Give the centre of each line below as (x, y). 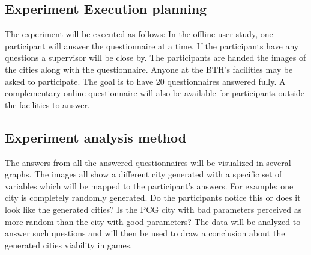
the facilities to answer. (47, 104)
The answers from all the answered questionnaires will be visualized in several (148, 162)
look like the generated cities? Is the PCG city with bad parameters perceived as (153, 209)
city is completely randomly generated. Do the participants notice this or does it (153, 198)
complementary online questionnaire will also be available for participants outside (155, 93)
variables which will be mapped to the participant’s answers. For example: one (149, 186)
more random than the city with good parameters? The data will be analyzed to (153, 221)
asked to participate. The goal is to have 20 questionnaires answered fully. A (145, 81)
